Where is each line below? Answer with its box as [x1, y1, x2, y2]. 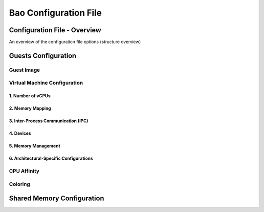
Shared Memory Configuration [9, 194, 105, 203]
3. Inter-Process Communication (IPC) [9, 118, 88, 124]
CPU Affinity [9, 168, 40, 174]
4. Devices [9, 130, 31, 136]
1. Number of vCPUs [9, 93, 51, 99]
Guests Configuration [9, 51, 77, 60]
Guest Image [9, 66, 40, 73]
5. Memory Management [9, 143, 61, 149]
